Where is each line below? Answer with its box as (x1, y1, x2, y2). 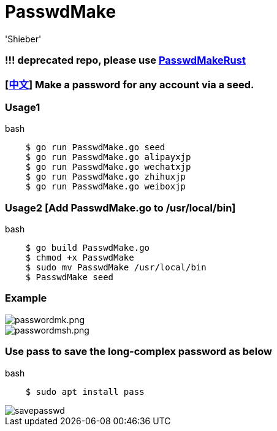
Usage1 (5, 101, 40, 113)
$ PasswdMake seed (25, 272, 114, 282)
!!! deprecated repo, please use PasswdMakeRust (5, 54, 246, 67)
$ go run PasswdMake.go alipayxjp (25, 152, 191, 162)
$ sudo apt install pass (25, 386, 145, 397)
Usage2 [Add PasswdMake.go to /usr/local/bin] (5, 201, 236, 214)
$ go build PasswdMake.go (25, 243, 150, 253)
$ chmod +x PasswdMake (25, 253, 134, 262)
